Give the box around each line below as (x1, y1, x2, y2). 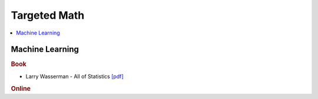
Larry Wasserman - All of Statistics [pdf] (25, 73, 124, 80)
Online (11, 84, 31, 93)
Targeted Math (11, 9, 85, 22)
